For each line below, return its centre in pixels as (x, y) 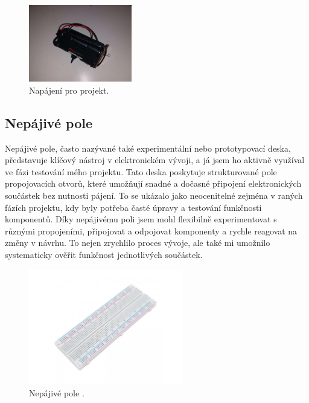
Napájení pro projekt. (69, 90)
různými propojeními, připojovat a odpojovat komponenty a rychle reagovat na (151, 231)
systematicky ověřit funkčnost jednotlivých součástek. (104, 254)
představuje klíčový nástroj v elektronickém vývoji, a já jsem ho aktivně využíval (155, 160)
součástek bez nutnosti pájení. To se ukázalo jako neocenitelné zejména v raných (154, 195)
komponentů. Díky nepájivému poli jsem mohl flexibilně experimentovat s (141, 219)
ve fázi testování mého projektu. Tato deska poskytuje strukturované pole (141, 171)
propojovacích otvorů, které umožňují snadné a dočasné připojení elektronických (153, 183)
